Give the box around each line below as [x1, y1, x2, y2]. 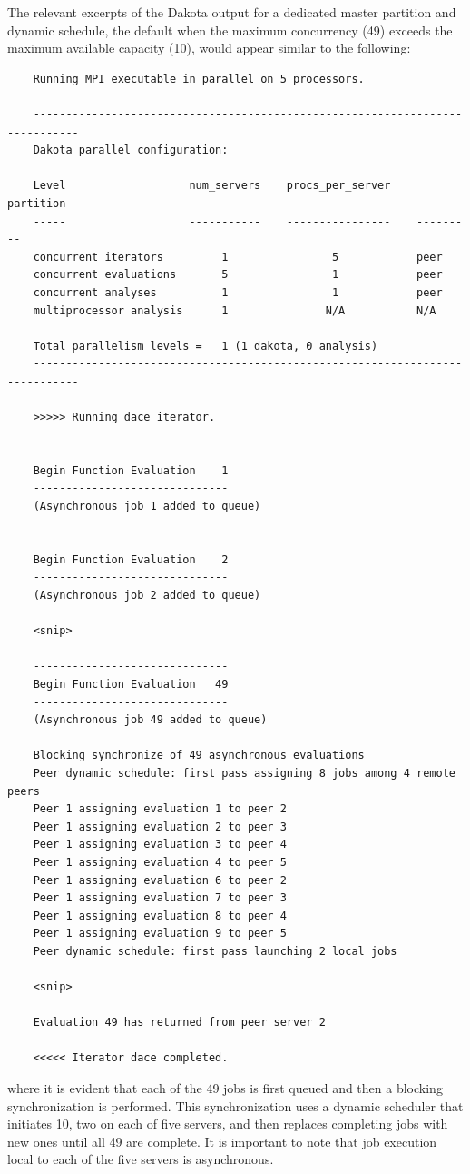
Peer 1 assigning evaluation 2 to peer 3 [33, 820, 287, 833]
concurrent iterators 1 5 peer [33, 250, 443, 264]
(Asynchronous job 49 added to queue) [33, 713, 268, 727]
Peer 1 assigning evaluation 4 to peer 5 [33, 855, 287, 869]
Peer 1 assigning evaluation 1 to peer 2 [33, 802, 287, 816]
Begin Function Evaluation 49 [33, 677, 229, 691]
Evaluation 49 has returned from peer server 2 [33, 1016, 326, 1030]
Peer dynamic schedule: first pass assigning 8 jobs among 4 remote [33, 766, 455, 780]
